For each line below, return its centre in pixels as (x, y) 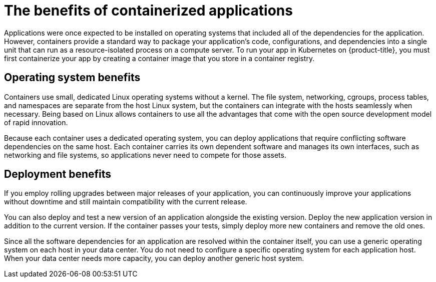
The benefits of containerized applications (148, 11)
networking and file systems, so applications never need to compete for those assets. (145, 155)
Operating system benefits (72, 78)
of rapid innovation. (36, 122)
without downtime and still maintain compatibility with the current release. (126, 202)
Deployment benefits (58, 174)
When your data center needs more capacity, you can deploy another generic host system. (154, 258)
